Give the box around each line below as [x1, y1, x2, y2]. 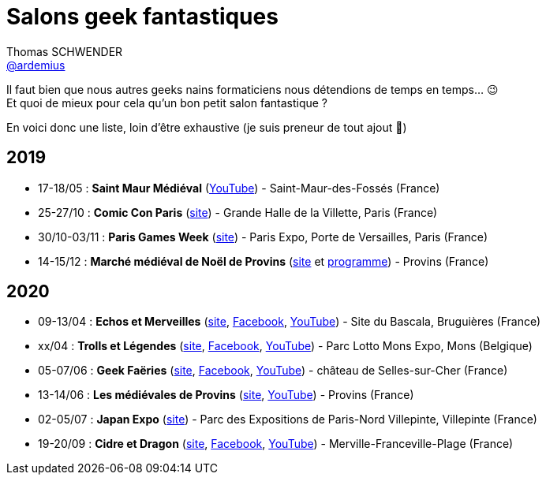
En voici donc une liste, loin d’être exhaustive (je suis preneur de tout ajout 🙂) [6, 120, 407, 134]
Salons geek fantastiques [6, 3, 279, 30]
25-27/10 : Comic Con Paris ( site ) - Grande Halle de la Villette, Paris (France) [38, 205, 438, 219]
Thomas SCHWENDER [6, 44, 123, 58]
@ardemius [6, 58, 65, 72]
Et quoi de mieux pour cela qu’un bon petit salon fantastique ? [6, 95, 328, 110]
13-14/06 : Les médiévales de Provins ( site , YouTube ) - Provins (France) [38, 388, 414, 402]
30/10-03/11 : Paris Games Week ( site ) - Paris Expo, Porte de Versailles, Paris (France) [38, 229, 488, 244]
